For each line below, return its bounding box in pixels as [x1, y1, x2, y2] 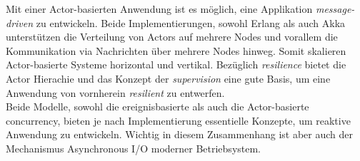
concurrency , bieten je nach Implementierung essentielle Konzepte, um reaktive [6, 113, 351, 128]
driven [6, 15, 34, 30]
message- [315, 1, 355, 16]
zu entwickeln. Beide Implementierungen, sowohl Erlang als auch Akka [36, 15, 346, 30]
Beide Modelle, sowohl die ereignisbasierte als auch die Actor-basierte [6, 99, 309, 114]
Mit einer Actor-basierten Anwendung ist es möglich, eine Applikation [6, 1, 313, 16]
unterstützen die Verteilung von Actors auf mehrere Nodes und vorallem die [6, 29, 338, 44]
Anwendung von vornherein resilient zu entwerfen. [6, 85, 225, 100]
